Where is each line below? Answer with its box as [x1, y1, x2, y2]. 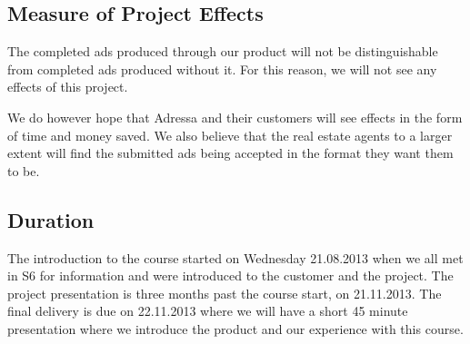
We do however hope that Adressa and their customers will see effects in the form [7, 107, 463, 126]
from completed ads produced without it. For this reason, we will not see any [7, 59, 437, 78]
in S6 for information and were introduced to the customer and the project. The [7, 266, 454, 285]
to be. [7, 161, 40, 180]
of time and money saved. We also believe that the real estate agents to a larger [7, 125, 453, 144]
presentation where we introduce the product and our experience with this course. [7, 319, 464, 338]
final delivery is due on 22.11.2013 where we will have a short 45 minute [7, 301, 408, 320]
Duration [7, 205, 95, 233]
